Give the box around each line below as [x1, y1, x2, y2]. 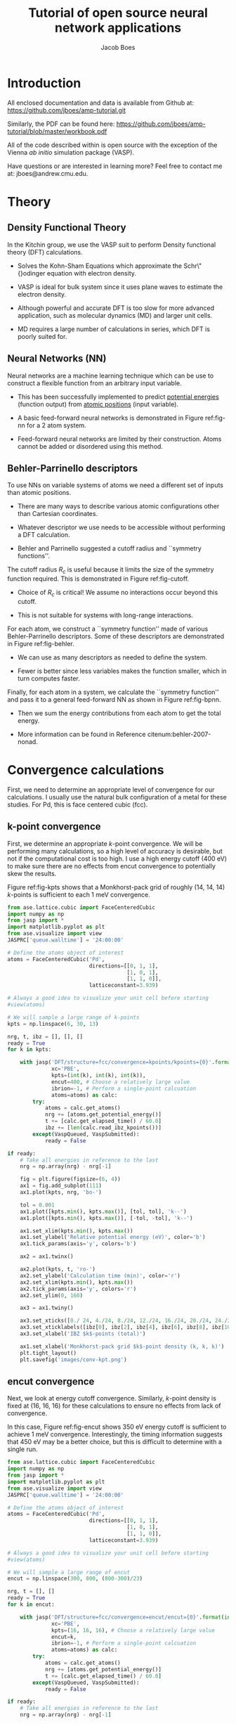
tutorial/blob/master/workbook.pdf [7, 127, 107, 135]
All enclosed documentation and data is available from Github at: [7, 98, 195, 107]
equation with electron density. [46, 269, 137, 277]
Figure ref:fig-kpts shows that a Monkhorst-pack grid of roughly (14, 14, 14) [7, 882, 225, 891]
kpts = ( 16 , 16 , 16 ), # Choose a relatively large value [51, 1626, 216, 1634]
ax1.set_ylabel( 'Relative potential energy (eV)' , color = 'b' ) [20, 1234, 206, 1241]
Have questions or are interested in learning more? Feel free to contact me [7, 162, 223, 170]
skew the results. [7, 869, 57, 877]
